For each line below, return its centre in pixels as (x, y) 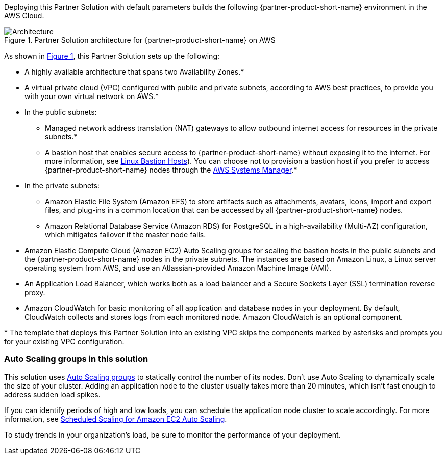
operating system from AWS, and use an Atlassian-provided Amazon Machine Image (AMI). (178, 268)
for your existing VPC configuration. (64, 341)
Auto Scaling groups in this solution (76, 359)
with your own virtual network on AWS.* (92, 96)
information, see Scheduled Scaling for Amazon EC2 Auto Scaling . (116, 419)
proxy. (35, 292)
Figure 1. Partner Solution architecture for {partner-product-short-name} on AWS (140, 40)
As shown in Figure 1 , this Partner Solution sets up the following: (112, 56)
